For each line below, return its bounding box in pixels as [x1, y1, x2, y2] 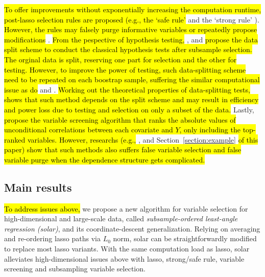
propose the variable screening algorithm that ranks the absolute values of [4, 114, 236, 125]
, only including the [179, 124, 240, 135]
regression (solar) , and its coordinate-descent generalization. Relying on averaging [4, 223, 260, 234]
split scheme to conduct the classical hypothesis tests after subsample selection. [4, 44, 252, 55]
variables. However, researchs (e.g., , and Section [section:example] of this [27, 134, 258, 145]
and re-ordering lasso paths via [4, 233, 101, 244]
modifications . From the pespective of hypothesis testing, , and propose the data [4, 34, 258, 44]
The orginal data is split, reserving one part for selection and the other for [4, 54, 237, 64]
